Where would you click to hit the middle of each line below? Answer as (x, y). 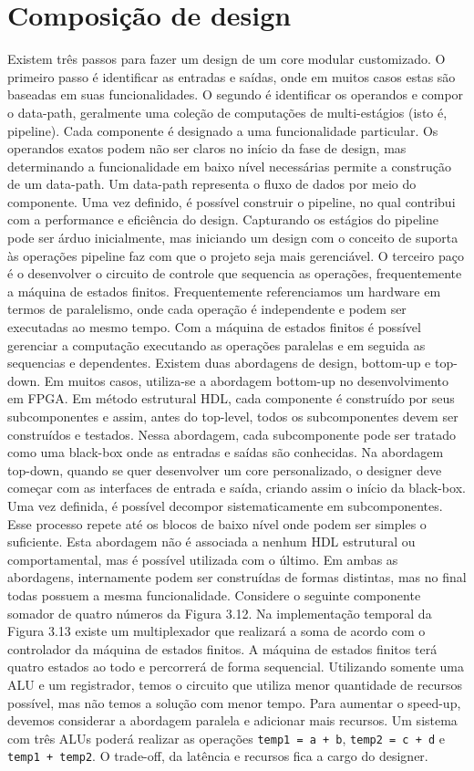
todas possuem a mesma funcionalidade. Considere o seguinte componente (214, 594)
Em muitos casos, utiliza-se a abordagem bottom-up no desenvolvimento (246, 380)
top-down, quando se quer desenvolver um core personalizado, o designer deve (225, 469)
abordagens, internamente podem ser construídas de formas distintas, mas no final (237, 577)
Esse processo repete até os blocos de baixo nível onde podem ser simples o (217, 523)
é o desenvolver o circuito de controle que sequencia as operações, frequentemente (235, 273)
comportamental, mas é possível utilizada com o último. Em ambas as (203, 559)
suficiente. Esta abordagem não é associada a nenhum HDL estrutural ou (211, 542)
